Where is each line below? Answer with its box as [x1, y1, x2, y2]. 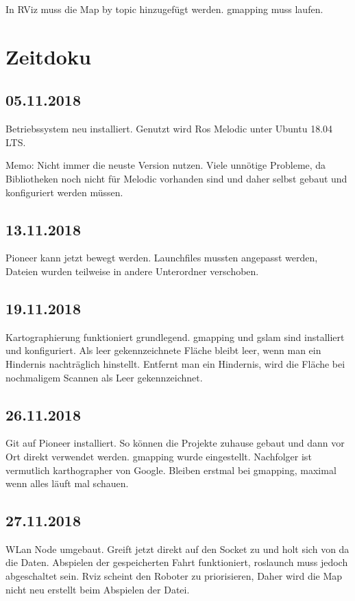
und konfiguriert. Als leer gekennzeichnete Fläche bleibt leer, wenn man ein [5, 343, 321, 357]
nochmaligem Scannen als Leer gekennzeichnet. [5, 370, 203, 384]
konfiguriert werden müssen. [5, 185, 123, 199]
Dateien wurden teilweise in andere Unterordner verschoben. [5, 263, 259, 278]
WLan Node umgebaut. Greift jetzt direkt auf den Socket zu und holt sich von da [5, 541, 350, 556]
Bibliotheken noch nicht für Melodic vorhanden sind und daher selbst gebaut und [5, 171, 347, 185]
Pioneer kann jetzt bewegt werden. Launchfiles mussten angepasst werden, [5, 250, 318, 265]
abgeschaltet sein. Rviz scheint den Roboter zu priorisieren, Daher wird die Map [5, 569, 343, 583]
